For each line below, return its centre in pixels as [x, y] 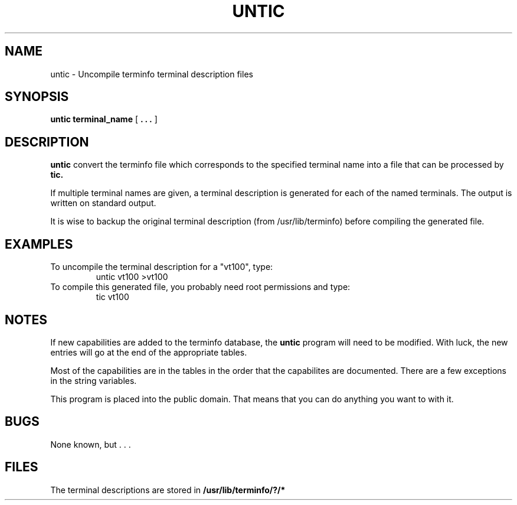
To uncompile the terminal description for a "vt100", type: [162, 267]
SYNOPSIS [37, 97]
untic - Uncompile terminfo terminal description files [152, 74]
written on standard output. [103, 203]
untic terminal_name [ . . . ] [104, 119]
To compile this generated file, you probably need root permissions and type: [200, 287]
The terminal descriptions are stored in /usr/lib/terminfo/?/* [168, 490]
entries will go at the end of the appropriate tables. [149, 352]
